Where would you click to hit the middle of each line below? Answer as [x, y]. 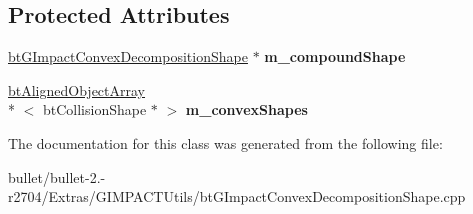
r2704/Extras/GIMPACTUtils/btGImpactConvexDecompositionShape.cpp [237, 196]
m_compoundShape [335, 56]
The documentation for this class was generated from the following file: [225, 142]
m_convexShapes [246, 109]
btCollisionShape [94, 109]
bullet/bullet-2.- [57, 176]
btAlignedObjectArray [77, 89]
